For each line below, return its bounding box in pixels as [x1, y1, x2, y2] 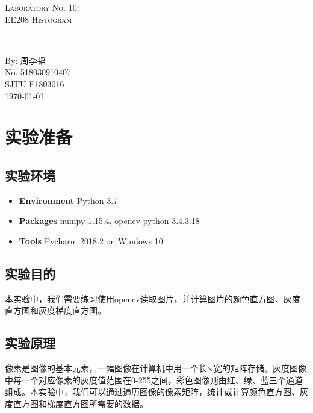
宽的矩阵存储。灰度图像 [213, 362, 306, 374]
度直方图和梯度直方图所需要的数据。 [5, 397, 148, 409]
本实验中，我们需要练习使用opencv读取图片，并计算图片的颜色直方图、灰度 [5, 292, 300, 305]
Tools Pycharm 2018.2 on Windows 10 [19, 234, 163, 247]
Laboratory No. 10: [5, 1, 79, 13]
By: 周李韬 [5, 54, 46, 66]
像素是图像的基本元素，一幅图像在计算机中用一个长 [5, 362, 207, 374]
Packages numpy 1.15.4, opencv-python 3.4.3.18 [19, 214, 200, 227]
